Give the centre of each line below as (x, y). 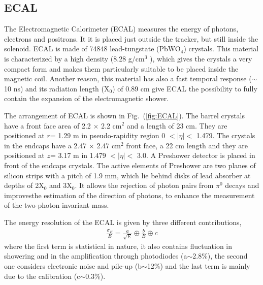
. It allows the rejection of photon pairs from (144, 185)
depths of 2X (24, 185)
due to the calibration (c (42, 276)
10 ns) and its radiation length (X (57, 88)
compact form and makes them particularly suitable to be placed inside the (121, 68)
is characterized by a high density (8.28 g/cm (74, 58)
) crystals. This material (221, 49)
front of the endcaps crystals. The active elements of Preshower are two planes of (130, 165)
